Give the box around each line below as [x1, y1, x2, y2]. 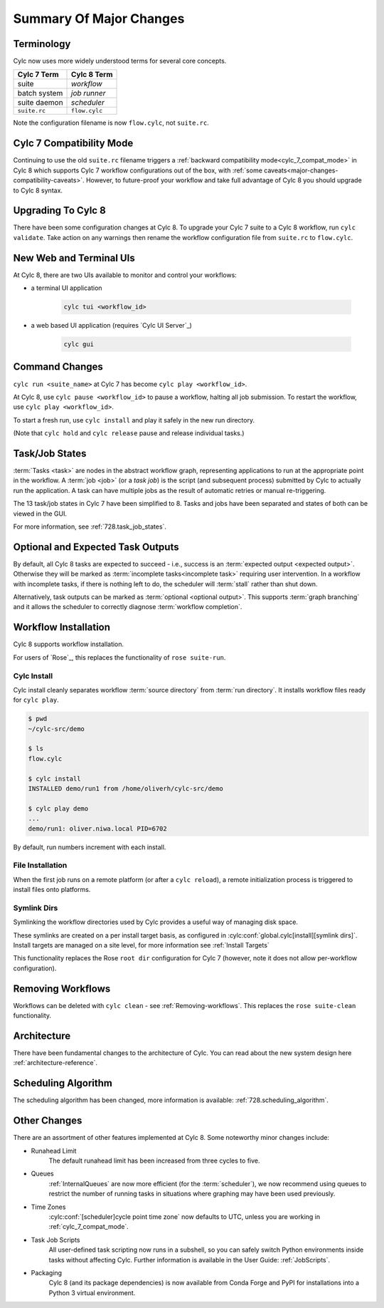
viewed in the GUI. [13, 509, 68, 518]
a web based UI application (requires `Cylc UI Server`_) [31, 321, 192, 330]
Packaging [31, 1268, 63, 1277]
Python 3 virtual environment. [48, 1288, 136, 1297]
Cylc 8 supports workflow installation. [13, 640, 124, 648]
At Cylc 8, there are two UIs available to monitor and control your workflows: [13, 271, 238, 279]
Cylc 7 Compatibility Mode [13, 137, 134, 150]
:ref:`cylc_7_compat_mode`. [48, 1223, 129, 1231]
